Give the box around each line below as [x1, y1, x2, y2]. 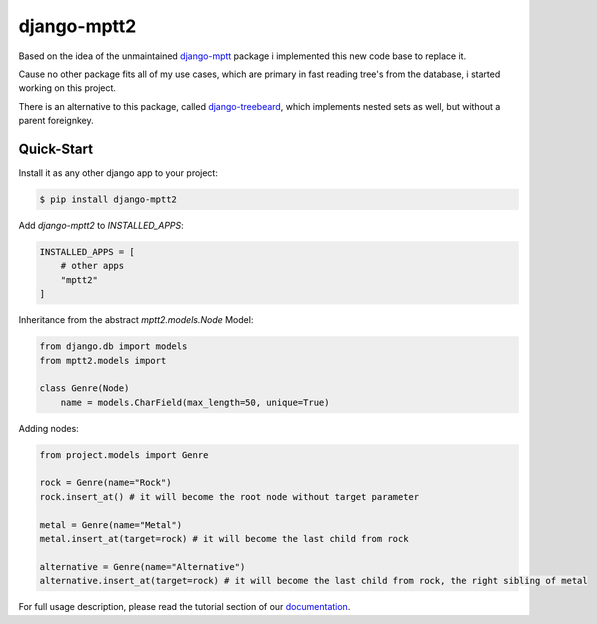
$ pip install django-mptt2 [39, 194, 177, 205]
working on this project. [18, 82, 117, 94]
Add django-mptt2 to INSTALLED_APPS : [18, 219, 184, 231]
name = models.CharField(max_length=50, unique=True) [60, 396, 330, 408]
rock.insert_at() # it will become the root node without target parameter [39, 491, 420, 502]
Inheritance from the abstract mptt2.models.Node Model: [18, 314, 254, 326]
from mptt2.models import [39, 355, 167, 366]
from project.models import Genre [39, 449, 209, 460]
